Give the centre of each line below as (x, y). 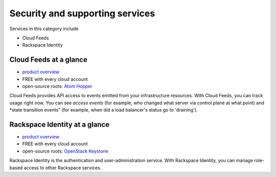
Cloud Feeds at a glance (49, 60)
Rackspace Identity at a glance (60, 125)
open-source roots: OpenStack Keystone (65, 151)
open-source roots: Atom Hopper (57, 86)
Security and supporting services (82, 13)
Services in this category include (44, 29)
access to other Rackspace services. (63, 168)
